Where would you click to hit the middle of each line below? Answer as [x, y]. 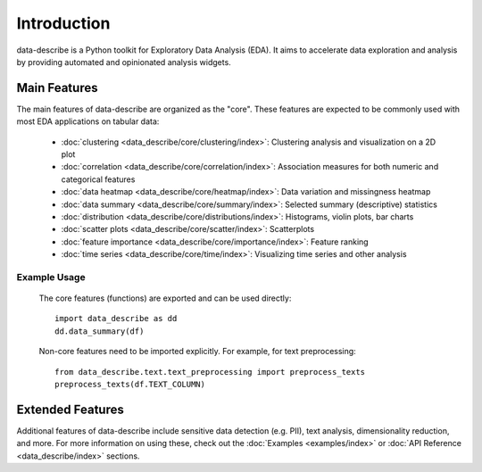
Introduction [63, 23]
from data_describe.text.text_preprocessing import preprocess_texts [210, 372]
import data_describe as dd [116, 319]
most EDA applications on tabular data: [88, 121]
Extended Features [70, 409]
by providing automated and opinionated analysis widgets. [124, 62]
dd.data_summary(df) [100, 331]
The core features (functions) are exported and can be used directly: [165, 298]
